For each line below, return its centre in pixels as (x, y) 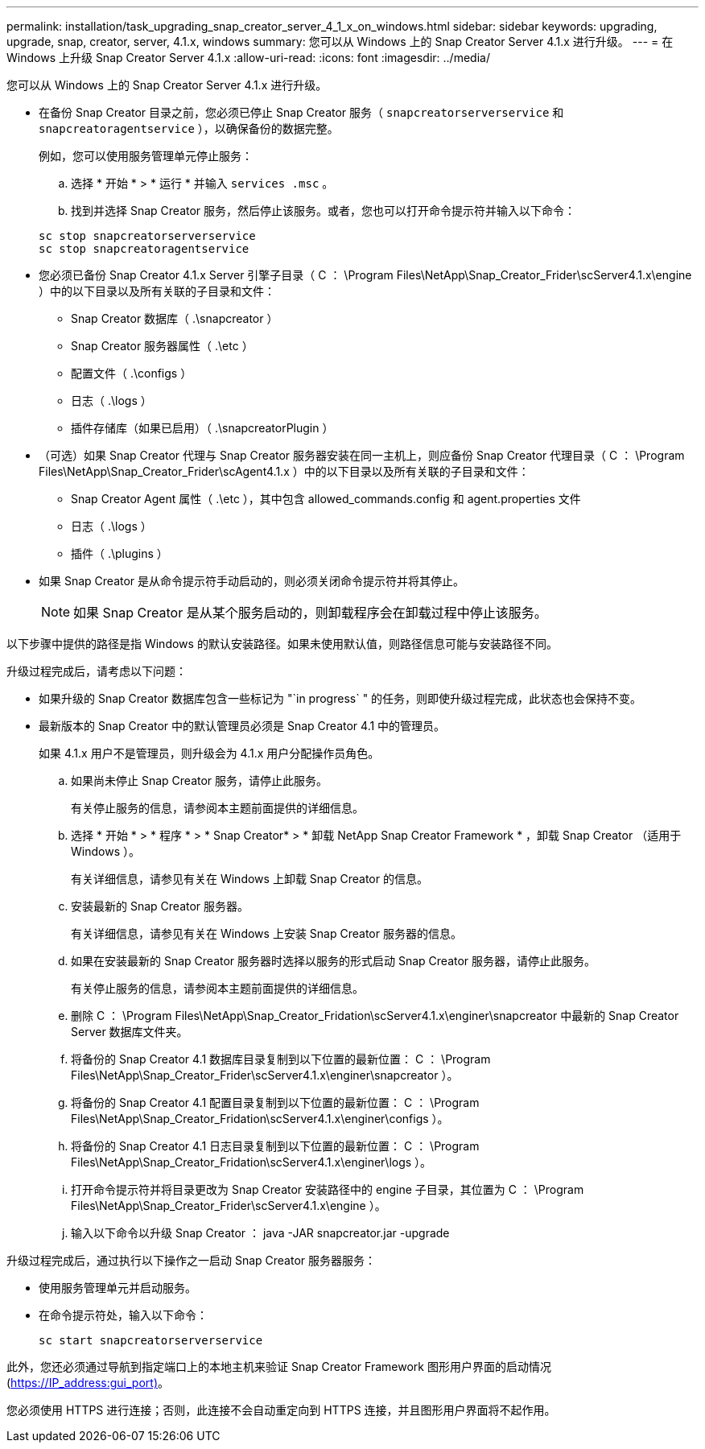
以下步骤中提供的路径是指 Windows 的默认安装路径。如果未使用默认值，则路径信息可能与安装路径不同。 (282, 644)
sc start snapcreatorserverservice (151, 1340)
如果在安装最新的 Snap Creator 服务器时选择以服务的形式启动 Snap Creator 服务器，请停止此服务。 (334, 961)
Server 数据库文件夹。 (130, 1032)
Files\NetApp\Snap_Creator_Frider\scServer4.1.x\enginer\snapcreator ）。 (265, 1075)
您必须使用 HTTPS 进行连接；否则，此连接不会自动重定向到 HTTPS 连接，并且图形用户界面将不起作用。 (281, 1410)
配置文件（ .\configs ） (132, 373)
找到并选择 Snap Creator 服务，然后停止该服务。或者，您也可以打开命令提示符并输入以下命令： (324, 211)
